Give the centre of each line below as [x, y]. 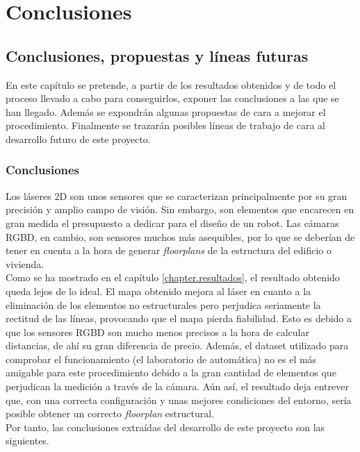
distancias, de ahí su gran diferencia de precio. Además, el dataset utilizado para [177, 345]
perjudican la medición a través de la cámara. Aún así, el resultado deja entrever [177, 386]
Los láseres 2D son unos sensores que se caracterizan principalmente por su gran [177, 195]
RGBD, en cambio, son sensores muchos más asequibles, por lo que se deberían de [180, 236]
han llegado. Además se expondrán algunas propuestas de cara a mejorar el [166, 111]
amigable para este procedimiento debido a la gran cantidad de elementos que [171, 373]
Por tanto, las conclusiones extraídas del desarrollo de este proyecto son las [165, 427]
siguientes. [27, 441]
